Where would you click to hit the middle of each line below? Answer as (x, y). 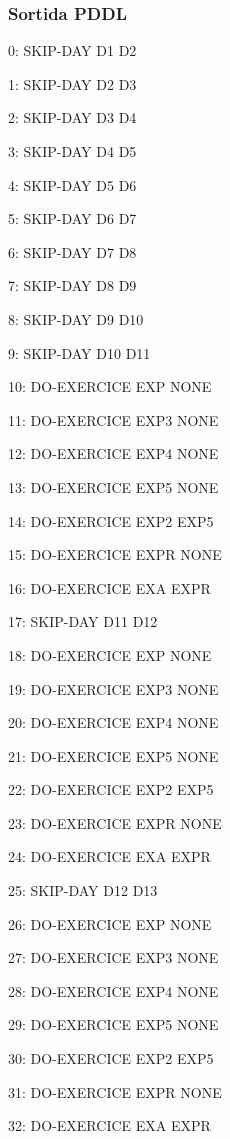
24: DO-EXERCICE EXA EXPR (109, 856)
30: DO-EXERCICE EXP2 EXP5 (111, 1058)
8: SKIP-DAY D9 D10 (76, 318)
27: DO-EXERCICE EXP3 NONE (113, 957)
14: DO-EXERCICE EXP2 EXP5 (111, 520)
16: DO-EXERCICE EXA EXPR (109, 587)
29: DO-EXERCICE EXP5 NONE (113, 1024)
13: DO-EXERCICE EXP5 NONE (113, 486)
